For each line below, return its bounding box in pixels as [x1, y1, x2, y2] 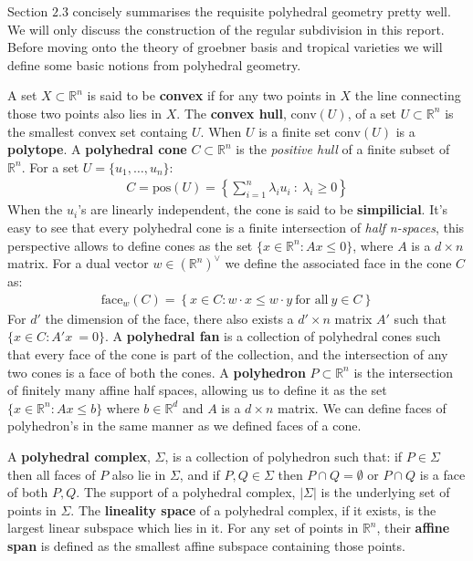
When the [7, 200, 63, 219]
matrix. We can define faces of [277, 398, 447, 417]
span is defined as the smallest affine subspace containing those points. [7, 535, 405, 555]
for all [295, 293, 329, 306]
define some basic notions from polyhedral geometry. [7, 55, 301, 74]
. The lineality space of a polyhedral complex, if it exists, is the [70, 500, 436, 519]
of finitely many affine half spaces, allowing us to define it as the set [7, 380, 387, 400]
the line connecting [354, 86, 461, 105]
